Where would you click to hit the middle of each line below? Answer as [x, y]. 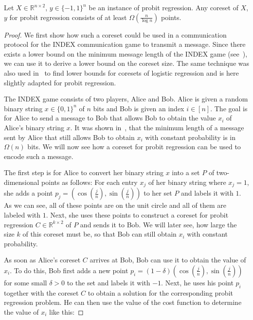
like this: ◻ [66, 311]
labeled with [22, 214]
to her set [158, 193]
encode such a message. [39, 156]
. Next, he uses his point [197, 282]
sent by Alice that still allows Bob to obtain [69, 137]
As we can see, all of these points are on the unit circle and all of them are [115, 205]
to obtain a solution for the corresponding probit [160, 292]
